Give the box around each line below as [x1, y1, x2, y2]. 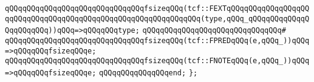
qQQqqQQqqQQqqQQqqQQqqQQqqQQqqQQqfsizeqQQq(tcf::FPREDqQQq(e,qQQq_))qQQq [5, 36, 310, 45]
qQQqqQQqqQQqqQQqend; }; [99, 68, 198, 77]
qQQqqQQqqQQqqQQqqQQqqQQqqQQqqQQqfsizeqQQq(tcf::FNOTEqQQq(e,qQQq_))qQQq [5, 56, 310, 66]
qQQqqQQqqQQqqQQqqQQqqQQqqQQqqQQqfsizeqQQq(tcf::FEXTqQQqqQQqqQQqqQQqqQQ [5, 4, 310, 13]
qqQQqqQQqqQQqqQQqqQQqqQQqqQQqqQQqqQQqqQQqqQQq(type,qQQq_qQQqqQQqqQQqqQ [5, 14, 310, 23]
